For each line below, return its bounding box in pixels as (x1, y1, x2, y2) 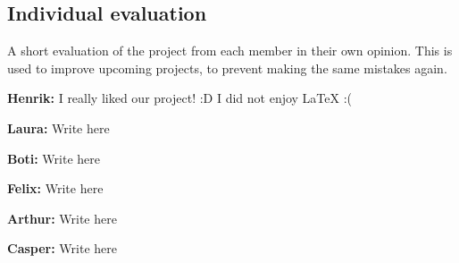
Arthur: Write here (7, 208, 117, 227)
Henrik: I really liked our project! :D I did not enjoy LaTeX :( (7, 89, 353, 107)
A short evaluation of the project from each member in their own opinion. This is (7, 41, 453, 60)
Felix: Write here (7, 179, 104, 198)
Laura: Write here (7, 118, 110, 137)
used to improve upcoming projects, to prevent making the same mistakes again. (7, 58, 447, 77)
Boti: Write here (7, 148, 101, 167)
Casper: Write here (7, 239, 118, 258)
